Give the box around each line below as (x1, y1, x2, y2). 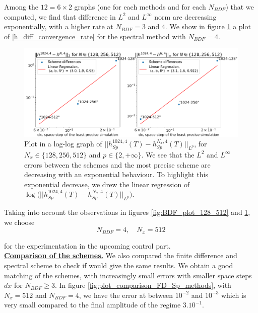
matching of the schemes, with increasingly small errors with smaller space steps (4, 270, 252, 280)
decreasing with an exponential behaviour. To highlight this (24, 169, 209, 180)
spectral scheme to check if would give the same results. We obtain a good (4, 260, 233, 270)
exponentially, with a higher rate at (4, 21, 113, 32)
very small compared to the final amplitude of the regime (4, 299, 181, 310)
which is (221, 289, 246, 300)
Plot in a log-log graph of (24, 138, 102, 149)
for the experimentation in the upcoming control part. (4, 240, 171, 251)
